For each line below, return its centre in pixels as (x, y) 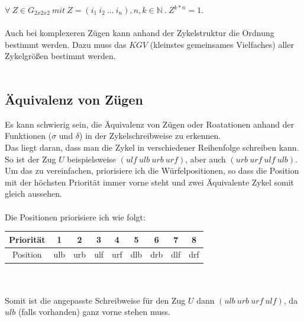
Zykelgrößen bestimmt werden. (60, 56)
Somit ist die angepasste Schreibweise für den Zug (95, 300)
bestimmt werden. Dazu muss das (66, 44)
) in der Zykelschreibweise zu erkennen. (150, 136)
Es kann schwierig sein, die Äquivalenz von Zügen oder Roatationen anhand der (150, 124)
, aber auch (206, 159)
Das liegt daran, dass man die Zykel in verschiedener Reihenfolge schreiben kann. (152, 147)
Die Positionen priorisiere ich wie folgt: (75, 217)
